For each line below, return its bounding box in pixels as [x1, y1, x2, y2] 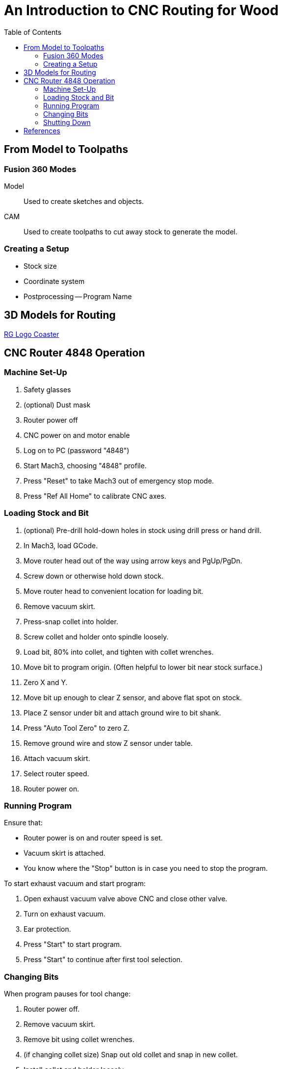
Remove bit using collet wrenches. [24, 1035, 135, 1044]
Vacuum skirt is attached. [24, 849, 105, 858]
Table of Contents [4, 27, 62, 36]
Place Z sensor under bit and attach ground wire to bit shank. [24, 708, 221, 717]
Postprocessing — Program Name [24, 292, 132, 301]
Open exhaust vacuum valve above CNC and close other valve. [24, 894, 228, 903]
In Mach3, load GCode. [24, 541, 98, 550]
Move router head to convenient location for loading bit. [24, 586, 204, 595]
